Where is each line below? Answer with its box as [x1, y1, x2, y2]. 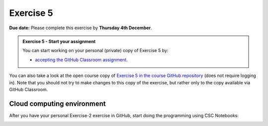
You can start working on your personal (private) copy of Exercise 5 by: [22, 48, 169, 54]
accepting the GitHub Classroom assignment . [35, 57, 128, 63]
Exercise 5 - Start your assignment [22, 38, 96, 44]
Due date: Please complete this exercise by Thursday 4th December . [9, 25, 152, 31]
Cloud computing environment [9, 99, 106, 108]
